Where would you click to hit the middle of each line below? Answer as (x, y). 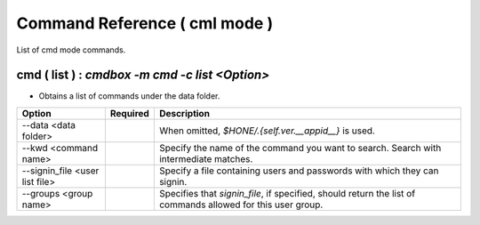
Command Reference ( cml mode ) (145, 23)
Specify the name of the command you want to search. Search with (300, 148)
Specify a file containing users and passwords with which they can (299, 171)
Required (130, 113)
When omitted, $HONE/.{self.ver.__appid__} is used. (267, 131)
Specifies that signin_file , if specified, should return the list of (287, 193)
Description (184, 113)
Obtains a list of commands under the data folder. (129, 96)
